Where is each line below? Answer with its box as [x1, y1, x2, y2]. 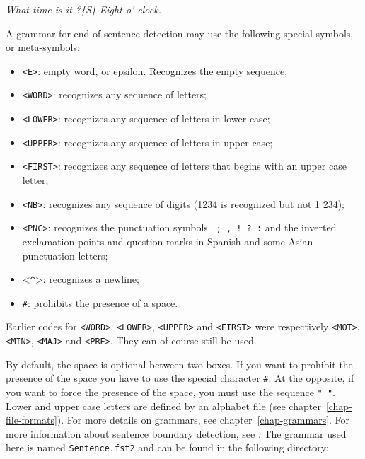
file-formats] [6, 412, 57, 427]
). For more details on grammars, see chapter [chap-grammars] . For [57, 412, 350, 427]
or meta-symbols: [6, 40, 80, 54]
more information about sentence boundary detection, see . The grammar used [6, 426, 347, 441]
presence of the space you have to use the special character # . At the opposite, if [6, 371, 354, 385]
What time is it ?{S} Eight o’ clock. [6, 2, 161, 16]
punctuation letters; [22, 248, 108, 262]
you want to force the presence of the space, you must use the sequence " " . [6, 385, 335, 400]
